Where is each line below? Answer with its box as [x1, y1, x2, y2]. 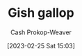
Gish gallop [7, 5, 75, 21]
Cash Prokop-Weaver [10, 28, 72, 36]
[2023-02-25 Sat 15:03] [6, 41, 76, 50]
